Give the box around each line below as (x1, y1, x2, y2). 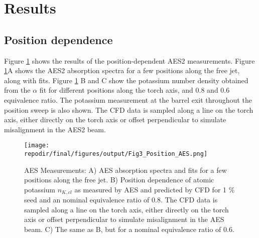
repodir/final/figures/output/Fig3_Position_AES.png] (24, 150, 208, 157)
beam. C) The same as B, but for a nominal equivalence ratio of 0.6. (24, 224, 234, 234)
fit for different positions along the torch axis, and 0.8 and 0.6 (39, 85, 230, 95)
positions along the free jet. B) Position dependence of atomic (24, 174, 214, 185)
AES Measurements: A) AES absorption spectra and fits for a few (24, 164, 227, 175)
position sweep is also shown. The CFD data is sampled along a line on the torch (4, 104, 253, 115)
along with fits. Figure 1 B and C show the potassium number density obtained (4, 75, 248, 85)
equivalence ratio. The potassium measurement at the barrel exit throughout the (4, 94, 252, 105)
